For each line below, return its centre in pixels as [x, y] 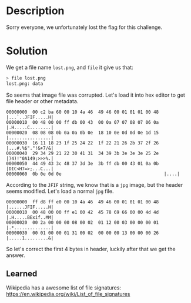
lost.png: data [25, 84]
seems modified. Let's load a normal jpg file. [60, 191]
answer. [16, 255]
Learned [22, 274]
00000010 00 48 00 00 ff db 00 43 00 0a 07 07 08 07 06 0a [83, 122]
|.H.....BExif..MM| [30, 217]
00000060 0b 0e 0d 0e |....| [93, 174]
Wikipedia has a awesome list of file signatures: [64, 288]
